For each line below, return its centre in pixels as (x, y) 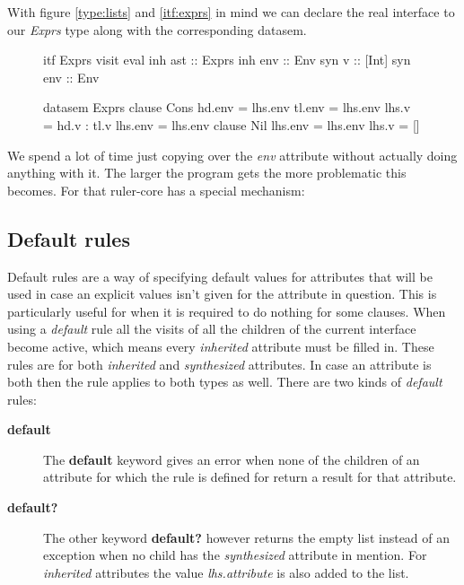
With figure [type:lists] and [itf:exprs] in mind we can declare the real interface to (231, 12)
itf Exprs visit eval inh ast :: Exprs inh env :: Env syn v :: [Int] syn (227, 60)
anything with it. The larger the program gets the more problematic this (207, 173)
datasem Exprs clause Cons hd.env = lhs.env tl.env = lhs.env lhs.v (227, 107)
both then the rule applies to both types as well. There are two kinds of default (225, 382)
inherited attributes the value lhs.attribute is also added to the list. (226, 572)
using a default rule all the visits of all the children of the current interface (212, 329)
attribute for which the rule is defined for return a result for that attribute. (250, 477)
